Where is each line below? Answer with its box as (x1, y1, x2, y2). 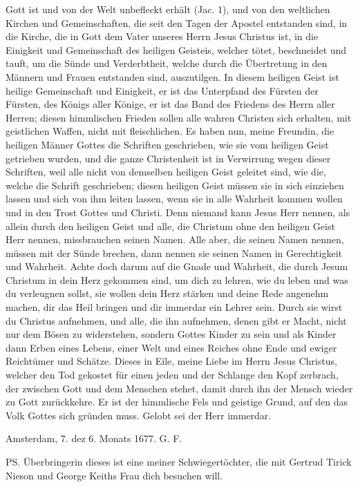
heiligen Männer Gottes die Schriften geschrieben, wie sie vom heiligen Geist (6, 137, 329, 151)
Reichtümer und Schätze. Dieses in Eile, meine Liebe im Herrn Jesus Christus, (6, 354, 337, 368)
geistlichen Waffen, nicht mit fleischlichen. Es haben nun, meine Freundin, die (6, 124, 335, 138)
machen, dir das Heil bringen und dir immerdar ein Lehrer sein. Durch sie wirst (6, 300, 343, 314)
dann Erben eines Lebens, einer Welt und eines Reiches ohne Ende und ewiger (6, 340, 337, 354)
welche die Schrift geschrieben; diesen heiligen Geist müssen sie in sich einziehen (6, 178, 344, 192)
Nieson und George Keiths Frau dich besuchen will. (6, 468, 223, 482)
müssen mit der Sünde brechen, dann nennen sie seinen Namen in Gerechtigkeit (6, 245, 343, 260)
